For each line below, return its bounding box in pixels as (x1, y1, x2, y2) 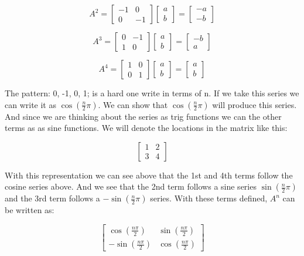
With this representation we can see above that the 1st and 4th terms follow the (5, 169, 293, 181)
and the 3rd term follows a (5, 192, 100, 204)
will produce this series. (212, 98, 297, 110)
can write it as (5, 98, 56, 110)
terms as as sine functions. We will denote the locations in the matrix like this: (5, 122, 288, 134)
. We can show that (98, 98, 168, 110)
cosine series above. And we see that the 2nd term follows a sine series (5, 180, 257, 193)
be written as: (5, 204, 54, 216)
